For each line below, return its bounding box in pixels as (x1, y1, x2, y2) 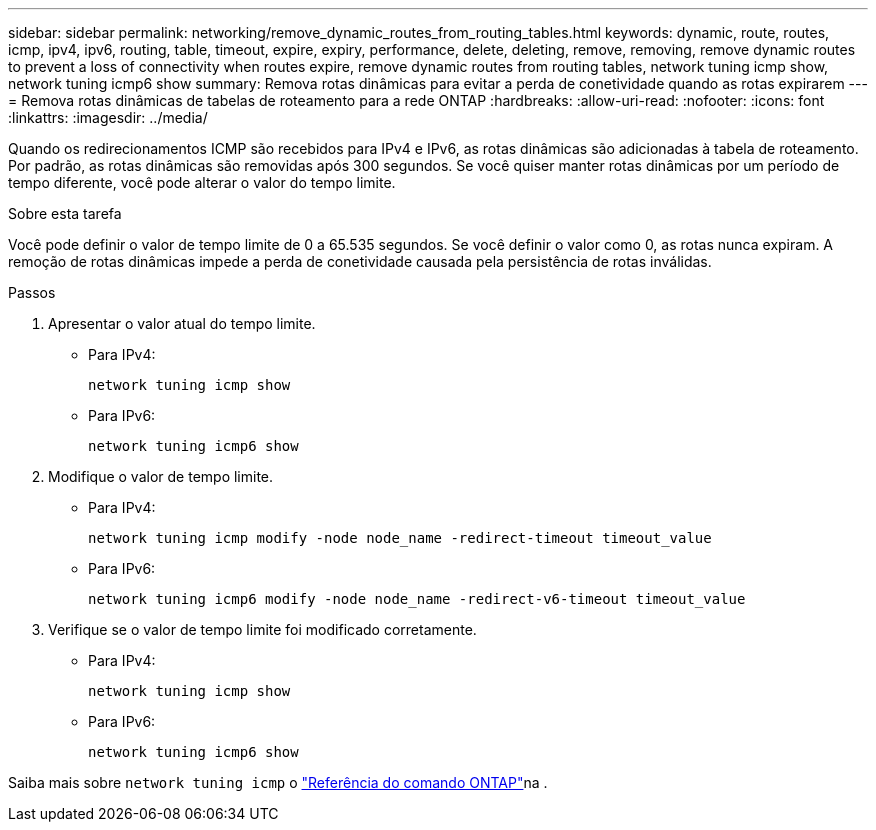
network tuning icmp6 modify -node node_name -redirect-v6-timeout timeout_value (88, 591, 746, 607)
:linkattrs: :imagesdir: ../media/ (8, 109, 208, 126)
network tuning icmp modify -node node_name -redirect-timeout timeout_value (88, 530, 712, 546)
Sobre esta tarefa (8, 205, 122, 222)
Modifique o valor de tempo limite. (48, 468, 274, 485)
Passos (8, 284, 56, 301)
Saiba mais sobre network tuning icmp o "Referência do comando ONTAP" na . (8, 774, 548, 791)
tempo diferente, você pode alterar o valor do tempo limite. (8, 174, 396, 191)
